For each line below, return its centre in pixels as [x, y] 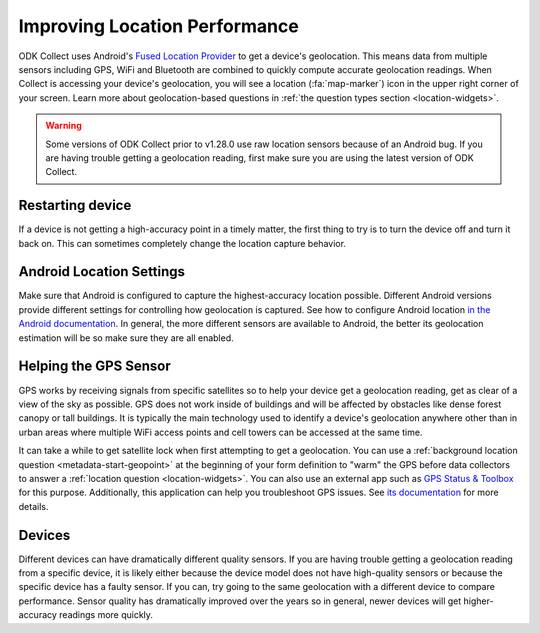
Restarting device [75, 205]
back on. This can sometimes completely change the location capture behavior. [182, 243]
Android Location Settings [101, 271]
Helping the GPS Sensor [95, 366]
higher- [478, 601]
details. [33, 506]
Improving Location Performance [158, 26]
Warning [63, 126]
